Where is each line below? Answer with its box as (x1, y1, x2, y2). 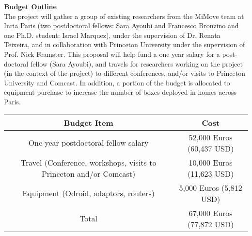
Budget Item (63, 117, 113, 128)
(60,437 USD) (187, 142, 234, 154)
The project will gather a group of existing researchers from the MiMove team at (4, 11, 244, 21)
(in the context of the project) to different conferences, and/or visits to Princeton (4, 68, 246, 78)
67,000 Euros (189, 207, 233, 219)
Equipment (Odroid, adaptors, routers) (22, 187, 155, 199)
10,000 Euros (189, 156, 233, 168)
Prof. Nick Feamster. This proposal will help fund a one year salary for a (4, 49, 220, 59)
